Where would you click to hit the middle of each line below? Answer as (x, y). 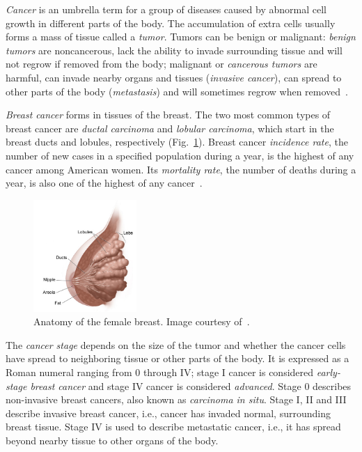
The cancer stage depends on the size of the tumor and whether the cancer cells (176, 344)
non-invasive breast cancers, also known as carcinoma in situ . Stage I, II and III (176, 399)
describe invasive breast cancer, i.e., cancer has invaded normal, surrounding (168, 413)
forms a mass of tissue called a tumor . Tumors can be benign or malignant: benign (181, 37)
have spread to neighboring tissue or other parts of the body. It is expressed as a (178, 358)
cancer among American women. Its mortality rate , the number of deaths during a (181, 169)
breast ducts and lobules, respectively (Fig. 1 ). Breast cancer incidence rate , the (177, 142)
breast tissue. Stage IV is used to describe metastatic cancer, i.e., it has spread (173, 427)
